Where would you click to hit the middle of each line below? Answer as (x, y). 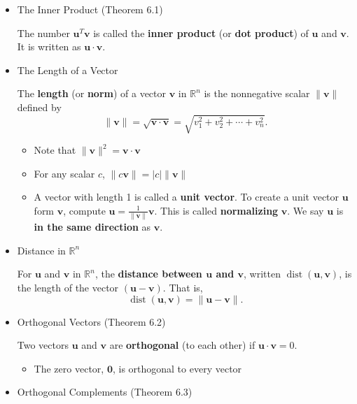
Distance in (41, 250)
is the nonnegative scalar (257, 93)
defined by (39, 107)
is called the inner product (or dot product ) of (201, 33)
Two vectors (43, 345)
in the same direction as (92, 227)
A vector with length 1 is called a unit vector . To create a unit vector (187, 197)
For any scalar (64, 173)
